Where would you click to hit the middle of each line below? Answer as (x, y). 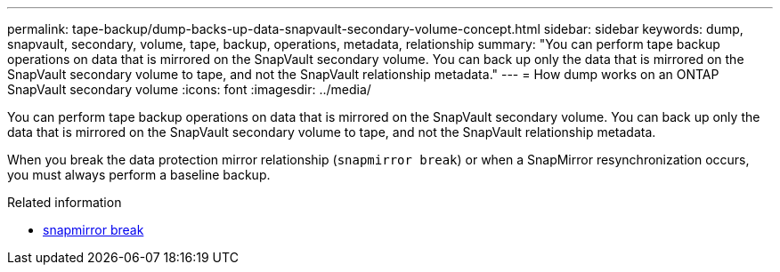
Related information (65, 202)
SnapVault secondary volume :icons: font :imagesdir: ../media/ (189, 89)
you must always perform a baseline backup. (139, 175)
